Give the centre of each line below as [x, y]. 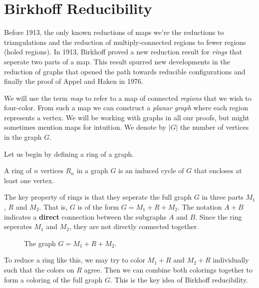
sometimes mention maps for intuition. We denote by [85, 127]
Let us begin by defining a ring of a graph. [69, 153]
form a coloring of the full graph [53, 279]
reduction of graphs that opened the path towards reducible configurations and [125, 71]
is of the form [98, 207]
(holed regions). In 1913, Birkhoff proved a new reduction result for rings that [123, 52]
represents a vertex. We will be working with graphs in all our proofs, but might [127, 117]
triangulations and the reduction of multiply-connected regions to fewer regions [125, 42]
